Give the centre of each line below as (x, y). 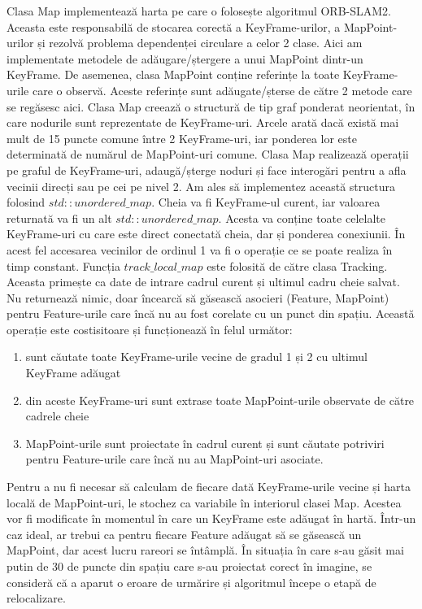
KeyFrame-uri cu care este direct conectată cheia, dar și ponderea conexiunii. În (206, 234)
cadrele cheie (57, 416)
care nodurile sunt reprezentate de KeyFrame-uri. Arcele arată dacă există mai (203, 122)
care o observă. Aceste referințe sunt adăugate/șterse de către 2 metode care (222, 90)
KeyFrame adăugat (73, 373)
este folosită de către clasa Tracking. (297, 265)
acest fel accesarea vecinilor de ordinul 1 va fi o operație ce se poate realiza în (200, 249)
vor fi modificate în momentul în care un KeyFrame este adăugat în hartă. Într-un (211, 518)
